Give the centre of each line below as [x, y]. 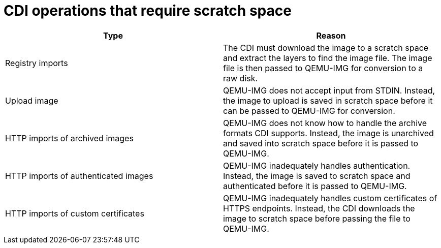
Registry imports [37, 63]
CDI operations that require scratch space [148, 11]
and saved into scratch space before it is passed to [321, 143]
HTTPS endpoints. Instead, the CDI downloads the [319, 208]
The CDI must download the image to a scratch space [326, 48]
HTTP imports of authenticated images [79, 176]
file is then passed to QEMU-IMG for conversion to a [323, 68]
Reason [331, 35]
